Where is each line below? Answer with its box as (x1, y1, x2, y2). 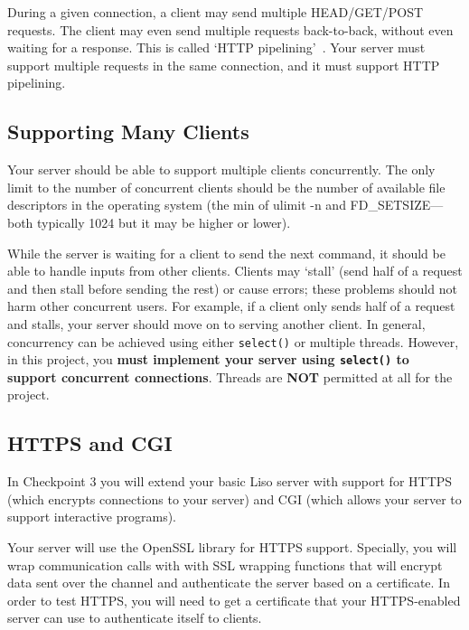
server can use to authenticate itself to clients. (7, 608, 262, 627)
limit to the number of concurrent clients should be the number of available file (7, 177, 446, 196)
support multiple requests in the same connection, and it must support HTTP (7, 55, 440, 74)
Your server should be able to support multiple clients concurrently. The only (7, 160, 436, 179)
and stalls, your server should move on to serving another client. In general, (7, 314, 426, 333)
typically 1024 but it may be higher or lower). (37, 212, 291, 231)
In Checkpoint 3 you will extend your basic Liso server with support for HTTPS (7, 472, 453, 491)
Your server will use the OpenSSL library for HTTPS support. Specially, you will (7, 538, 457, 556)
